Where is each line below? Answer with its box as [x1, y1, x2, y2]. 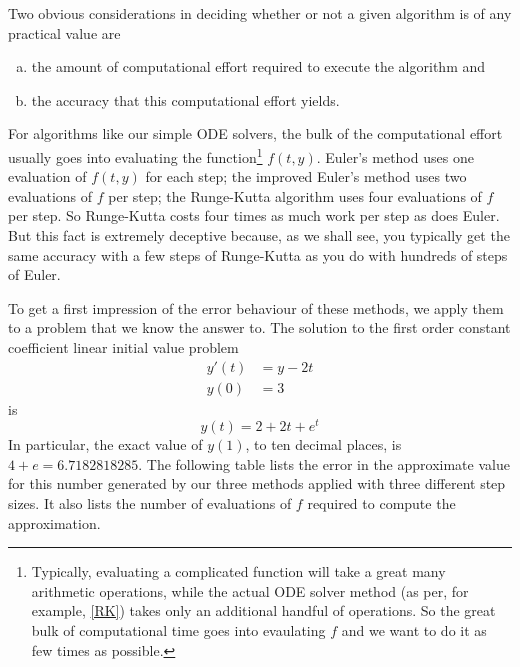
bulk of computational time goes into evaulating [31, 620, 326, 641]
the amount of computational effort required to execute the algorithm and [31, 56, 486, 77]
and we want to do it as [341, 620, 487, 641]
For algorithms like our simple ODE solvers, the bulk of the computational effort [8, 123, 503, 144]
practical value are [8, 22, 121, 43]
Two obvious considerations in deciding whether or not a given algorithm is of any [8, 3, 512, 23]
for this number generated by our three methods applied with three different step [8, 473, 506, 494]
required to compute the [307, 493, 456, 514]
